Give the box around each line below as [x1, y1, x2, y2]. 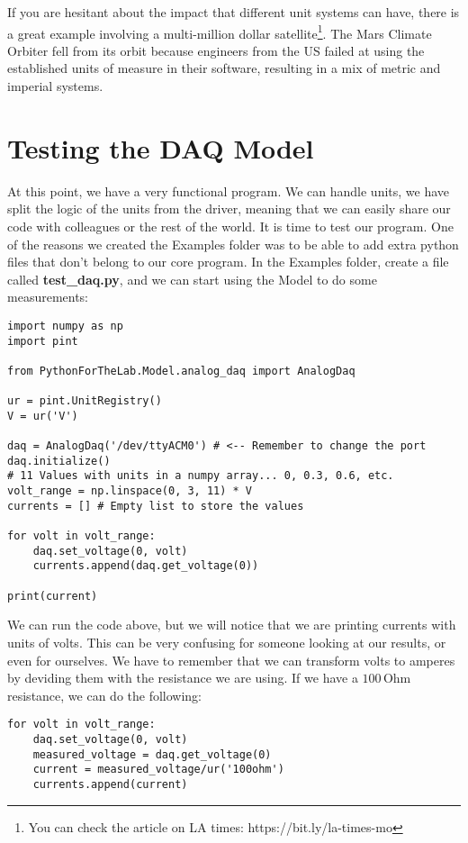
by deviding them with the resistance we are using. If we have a [7, 668, 358, 687]
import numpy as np [7, 319, 123, 332]
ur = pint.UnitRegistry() [7, 394, 162, 408]
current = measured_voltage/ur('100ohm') [32, 763, 284, 776]
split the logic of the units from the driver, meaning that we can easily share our [7, 199, 451, 218]
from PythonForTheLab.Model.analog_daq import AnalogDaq [7, 364, 355, 377]
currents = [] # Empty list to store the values [7, 499, 304, 512]
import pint [7, 334, 78, 348]
